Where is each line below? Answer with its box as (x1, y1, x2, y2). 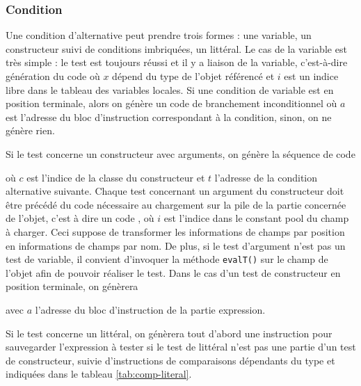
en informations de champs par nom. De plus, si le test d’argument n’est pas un (6, 238, 346, 252)
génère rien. (6, 123, 55, 138)
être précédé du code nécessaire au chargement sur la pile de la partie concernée (6, 197, 346, 211)
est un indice (284, 69, 339, 83)
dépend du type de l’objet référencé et (112, 69, 275, 83)
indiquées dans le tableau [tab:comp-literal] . (6, 367, 192, 381)
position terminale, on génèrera (6, 279, 138, 293)
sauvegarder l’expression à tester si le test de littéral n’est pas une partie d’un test (6, 339, 356, 354)
